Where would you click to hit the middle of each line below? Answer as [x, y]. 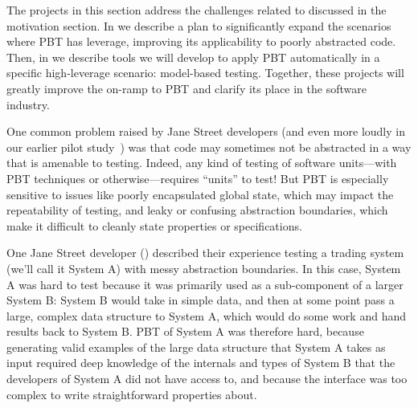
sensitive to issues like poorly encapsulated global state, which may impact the [200, 194]
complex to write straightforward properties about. [132, 394]
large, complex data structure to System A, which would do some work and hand [206, 315]
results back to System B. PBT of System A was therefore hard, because [185, 331]
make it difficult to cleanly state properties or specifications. [154, 225]
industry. [28, 104]
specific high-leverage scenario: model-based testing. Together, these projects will [205, 73]
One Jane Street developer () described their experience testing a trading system [205, 253]
